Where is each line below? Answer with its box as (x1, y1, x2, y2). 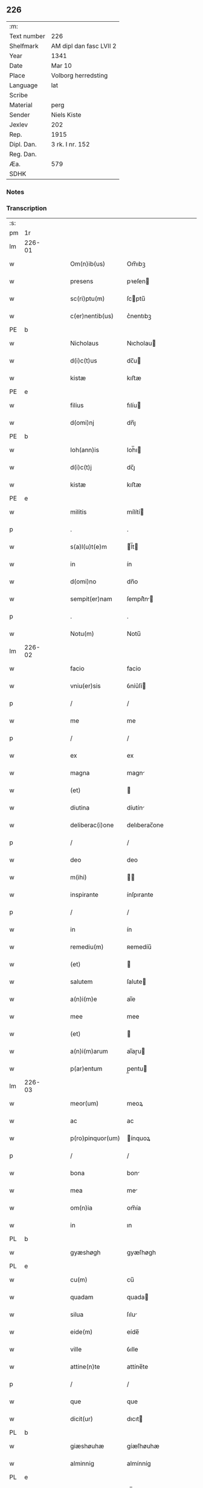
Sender (9, 110, 30, 119)
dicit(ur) (70, 1415, 94, 1423)
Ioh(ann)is (70, 446, 100, 454)
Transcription (6, 204, 47, 212)
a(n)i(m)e (70, 995, 97, 1003)
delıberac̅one (126, 821, 164, 830)
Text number (9, 31, 45, 40)
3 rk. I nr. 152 (51, 140, 90, 148)
